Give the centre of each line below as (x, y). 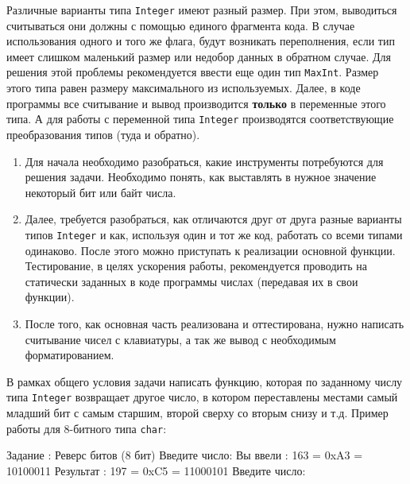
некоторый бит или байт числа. (101, 192)
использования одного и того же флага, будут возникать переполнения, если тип (201, 41)
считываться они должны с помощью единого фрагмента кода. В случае (181, 25)
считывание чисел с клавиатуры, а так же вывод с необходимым (180, 339)
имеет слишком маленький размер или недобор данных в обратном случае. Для (199, 56)
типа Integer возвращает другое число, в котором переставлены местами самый (202, 397)
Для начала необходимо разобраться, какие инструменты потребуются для (204, 161)
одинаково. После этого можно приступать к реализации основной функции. (210, 250)
